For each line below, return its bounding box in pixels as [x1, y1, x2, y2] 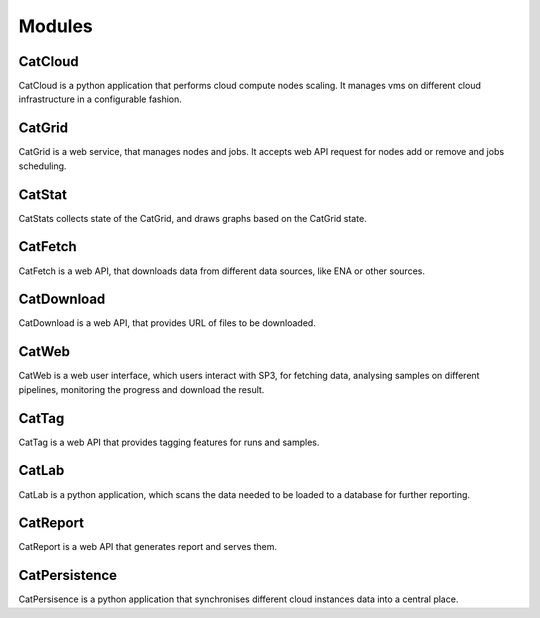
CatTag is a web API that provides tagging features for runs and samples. [18, 436, 320, 448]
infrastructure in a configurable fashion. [18, 93, 182, 105]
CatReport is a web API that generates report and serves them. [18, 541, 278, 553]
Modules [18, 15, 94, 37]
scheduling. [18, 160, 67, 172]
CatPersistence [18, 567, 118, 584]
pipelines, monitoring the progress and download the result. [18, 383, 265, 395]
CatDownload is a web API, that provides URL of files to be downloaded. [18, 317, 317, 329]
